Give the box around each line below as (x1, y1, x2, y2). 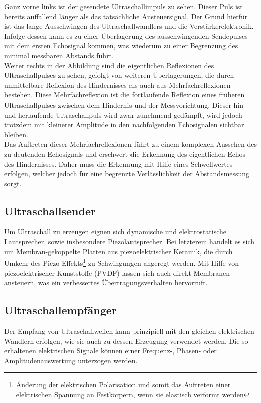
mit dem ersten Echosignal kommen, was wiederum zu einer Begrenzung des (4, 40, 238, 51)
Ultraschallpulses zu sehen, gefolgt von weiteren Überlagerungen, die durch (4, 70, 234, 80)
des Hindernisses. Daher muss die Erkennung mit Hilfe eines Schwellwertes (4, 158, 233, 169)
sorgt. (4, 178, 22, 188)
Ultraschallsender (4, 203, 96, 218)
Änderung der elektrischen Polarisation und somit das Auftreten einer (16, 379, 231, 390)
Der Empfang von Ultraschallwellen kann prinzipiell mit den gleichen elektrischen (4, 325, 254, 336)
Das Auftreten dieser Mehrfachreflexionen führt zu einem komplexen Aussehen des (4, 139, 257, 149)
